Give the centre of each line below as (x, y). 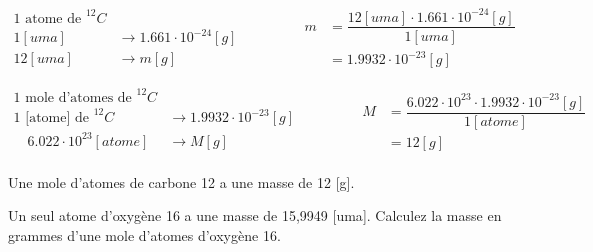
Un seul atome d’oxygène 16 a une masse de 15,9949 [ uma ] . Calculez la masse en (255, 215)
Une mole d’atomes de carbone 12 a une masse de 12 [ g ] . (181, 181)
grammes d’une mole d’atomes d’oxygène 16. (144, 234)
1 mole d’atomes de (72, 97)
